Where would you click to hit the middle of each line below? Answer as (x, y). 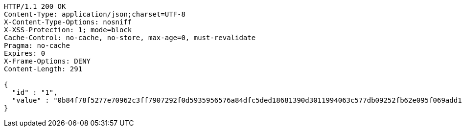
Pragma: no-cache (37, 45)
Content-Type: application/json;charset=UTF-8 (95, 14)
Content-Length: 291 (43, 69)
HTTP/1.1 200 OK (35, 6)
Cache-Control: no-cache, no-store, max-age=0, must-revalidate (130, 38)
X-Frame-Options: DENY (47, 61)
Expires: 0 (25, 53)
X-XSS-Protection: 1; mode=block (68, 30)
